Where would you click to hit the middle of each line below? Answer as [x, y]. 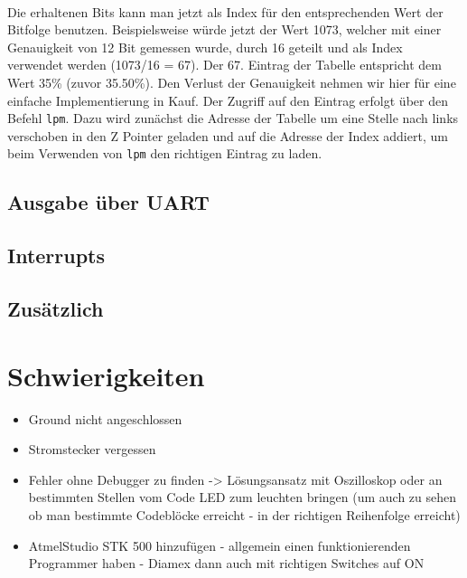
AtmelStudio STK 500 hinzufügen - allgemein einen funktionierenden [219, 545]
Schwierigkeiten [106, 375]
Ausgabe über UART [108, 202]
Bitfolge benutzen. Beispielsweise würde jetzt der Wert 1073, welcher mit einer [224, 29]
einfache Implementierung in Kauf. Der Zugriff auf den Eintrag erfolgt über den [228, 100]
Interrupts [56, 256]
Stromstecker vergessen [92, 449]
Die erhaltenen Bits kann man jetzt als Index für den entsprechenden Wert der [225, 11]
